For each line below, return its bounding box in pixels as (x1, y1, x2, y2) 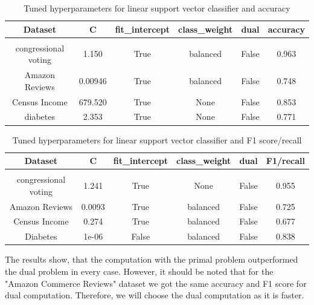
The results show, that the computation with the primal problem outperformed (5, 253, 298, 266)
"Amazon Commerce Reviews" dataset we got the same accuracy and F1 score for (5, 277, 307, 289)
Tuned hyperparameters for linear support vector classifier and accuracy (24, 2, 290, 14)
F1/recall (266, 154, 305, 167)
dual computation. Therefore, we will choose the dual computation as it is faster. (5, 289, 304, 301)
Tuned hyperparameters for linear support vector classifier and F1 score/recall (12, 133, 302, 146)
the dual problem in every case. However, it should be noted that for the (5, 265, 274, 277)
